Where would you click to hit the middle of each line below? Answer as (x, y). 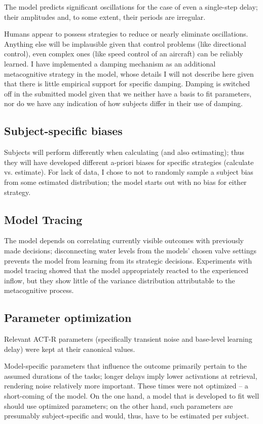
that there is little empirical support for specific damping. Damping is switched (127, 84)
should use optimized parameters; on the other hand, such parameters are (119, 405)
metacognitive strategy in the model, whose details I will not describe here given (129, 73)
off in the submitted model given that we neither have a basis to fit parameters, (128, 93)
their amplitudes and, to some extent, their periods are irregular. (105, 17)
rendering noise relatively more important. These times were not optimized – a (126, 386)
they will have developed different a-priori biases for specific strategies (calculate (129, 162)
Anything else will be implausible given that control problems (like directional (125, 43)
